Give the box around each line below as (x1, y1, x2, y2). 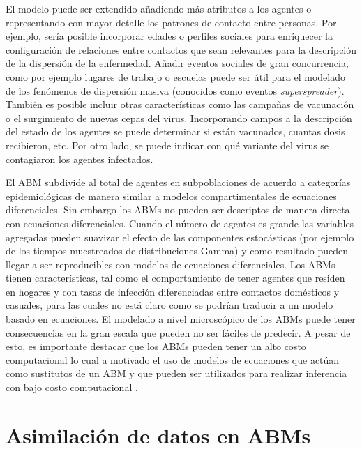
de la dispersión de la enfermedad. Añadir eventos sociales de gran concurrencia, (6, 56, 349, 70)
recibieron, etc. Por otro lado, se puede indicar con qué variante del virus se (6, 137, 329, 152)
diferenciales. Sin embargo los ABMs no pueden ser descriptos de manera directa (6, 202, 350, 217)
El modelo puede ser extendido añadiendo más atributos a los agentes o (6, 1, 312, 15)
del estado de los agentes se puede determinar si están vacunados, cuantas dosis (6, 124, 345, 139)
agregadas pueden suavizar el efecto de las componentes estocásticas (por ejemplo (6, 229, 354, 244)
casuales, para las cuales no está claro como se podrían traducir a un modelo (6, 298, 333, 312)
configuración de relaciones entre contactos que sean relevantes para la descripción (6, 42, 357, 56)
